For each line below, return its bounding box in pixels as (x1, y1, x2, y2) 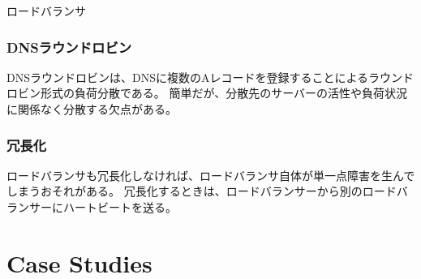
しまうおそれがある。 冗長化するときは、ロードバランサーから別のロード (6, 182, 397, 200)
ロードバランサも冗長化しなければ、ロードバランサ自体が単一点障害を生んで (6, 166, 415, 183)
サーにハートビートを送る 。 (28, 199, 177, 215)
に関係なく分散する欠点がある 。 (6, 101, 177, 117)
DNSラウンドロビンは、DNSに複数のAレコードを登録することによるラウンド (6, 68, 415, 85)
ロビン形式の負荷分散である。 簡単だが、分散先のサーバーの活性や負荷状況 (6, 84, 408, 101)
